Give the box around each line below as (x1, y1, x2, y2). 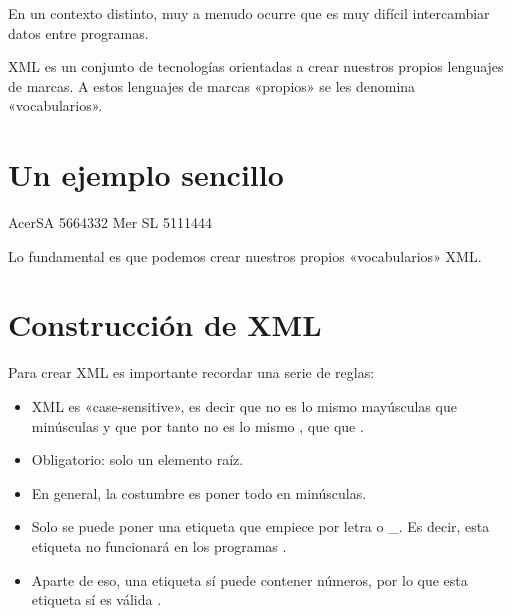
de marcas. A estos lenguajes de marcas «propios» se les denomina (8, 75, 416, 96)
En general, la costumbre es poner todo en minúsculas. (31, 482, 367, 503)
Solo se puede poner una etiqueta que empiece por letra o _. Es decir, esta (31, 516, 490, 537)
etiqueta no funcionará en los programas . (31, 535, 287, 556)
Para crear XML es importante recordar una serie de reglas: (8, 362, 375, 383)
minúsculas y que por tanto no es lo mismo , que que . (31, 415, 364, 436)
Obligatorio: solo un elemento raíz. (31, 449, 244, 470)
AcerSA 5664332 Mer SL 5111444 (8, 212, 213, 233)
